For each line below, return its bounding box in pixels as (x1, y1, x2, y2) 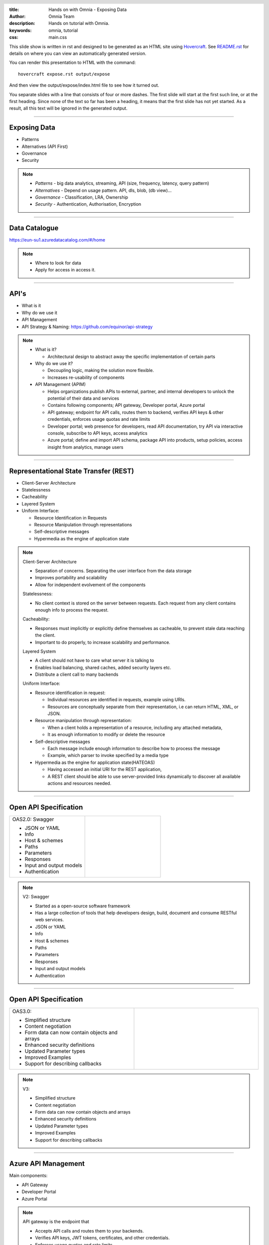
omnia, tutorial (48, 27, 78, 33)
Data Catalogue (9, 224, 59, 233)
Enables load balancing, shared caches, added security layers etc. (35, 664, 171, 670)
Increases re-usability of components (47, 374, 125, 380)
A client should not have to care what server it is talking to (35, 657, 154, 663)
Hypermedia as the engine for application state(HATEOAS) (35, 759, 155, 765)
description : (9, 20, 35, 26)
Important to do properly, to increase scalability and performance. (35, 639, 170, 645)
